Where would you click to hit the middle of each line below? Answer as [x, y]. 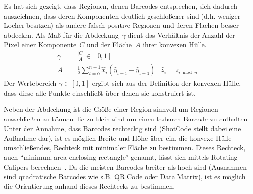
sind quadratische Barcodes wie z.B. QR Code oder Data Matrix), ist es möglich [125, 176]
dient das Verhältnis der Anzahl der [181, 35]
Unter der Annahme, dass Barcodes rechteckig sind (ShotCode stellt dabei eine [123, 128]
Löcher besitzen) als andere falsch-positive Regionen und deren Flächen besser [122, 25]
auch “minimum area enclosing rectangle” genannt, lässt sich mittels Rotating [121, 157]
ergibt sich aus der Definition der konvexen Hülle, [166, 83]
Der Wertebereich [30, 83]
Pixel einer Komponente [40, 44]
